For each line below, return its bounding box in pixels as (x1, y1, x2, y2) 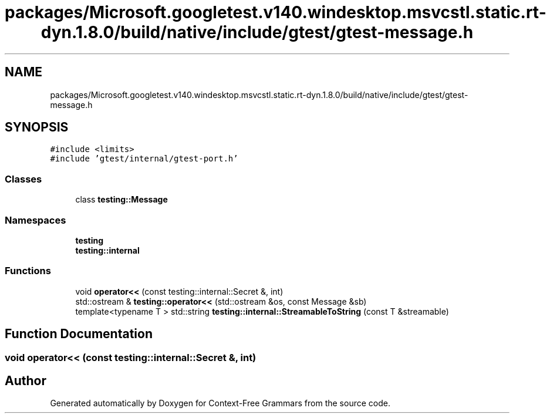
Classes (5, 173, 42, 185)
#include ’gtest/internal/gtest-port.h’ (50, 154, 238, 164)
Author (5, 373, 46, 388)
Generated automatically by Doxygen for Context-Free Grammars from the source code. (50, 398, 390, 409)
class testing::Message (75, 194, 168, 205)
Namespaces (5, 214, 66, 226)
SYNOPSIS (5, 120, 69, 135)
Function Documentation (5, 326, 153, 342)
